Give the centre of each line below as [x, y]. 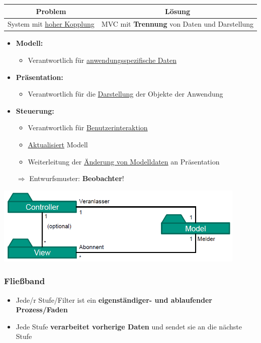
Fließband [25, 281]
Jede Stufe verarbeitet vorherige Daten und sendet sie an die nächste [129, 326]
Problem [51, 11]
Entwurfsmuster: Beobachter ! [77, 178]
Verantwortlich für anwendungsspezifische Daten [102, 60]
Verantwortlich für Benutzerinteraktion [88, 127]
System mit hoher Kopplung [51, 24]
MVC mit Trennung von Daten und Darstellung [178, 24]
